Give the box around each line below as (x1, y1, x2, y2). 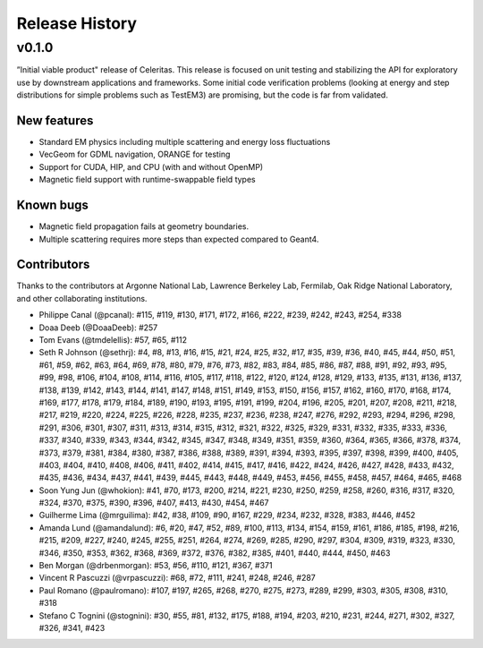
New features (16, 113, 94, 128)
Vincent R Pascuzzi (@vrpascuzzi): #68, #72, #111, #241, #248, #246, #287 (38, 573, 317, 584)
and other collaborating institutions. (16, 293, 148, 303)
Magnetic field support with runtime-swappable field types (38, 175, 256, 185)
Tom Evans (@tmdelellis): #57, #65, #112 (38, 335, 188, 345)
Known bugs (16, 198, 89, 213)
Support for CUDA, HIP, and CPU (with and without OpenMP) (38, 161, 264, 172)
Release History (16, 13, 138, 33)
